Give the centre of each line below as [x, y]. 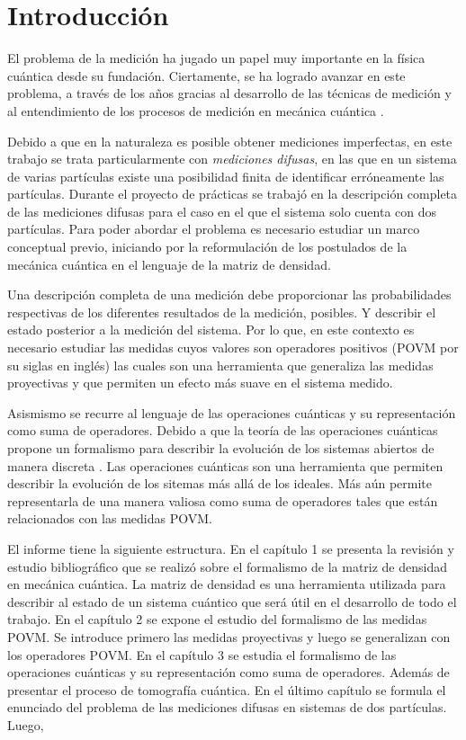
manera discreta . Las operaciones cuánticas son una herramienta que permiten [225, 465]
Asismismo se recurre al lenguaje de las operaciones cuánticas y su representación [232, 412]
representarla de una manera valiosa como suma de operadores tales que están [223, 500]
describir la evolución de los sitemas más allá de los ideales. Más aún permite [220, 483]
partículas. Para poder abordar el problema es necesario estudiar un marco [214, 229]
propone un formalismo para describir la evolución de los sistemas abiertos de [221, 448]
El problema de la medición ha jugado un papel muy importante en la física [216, 58]
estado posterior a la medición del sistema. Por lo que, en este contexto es [211, 330]
